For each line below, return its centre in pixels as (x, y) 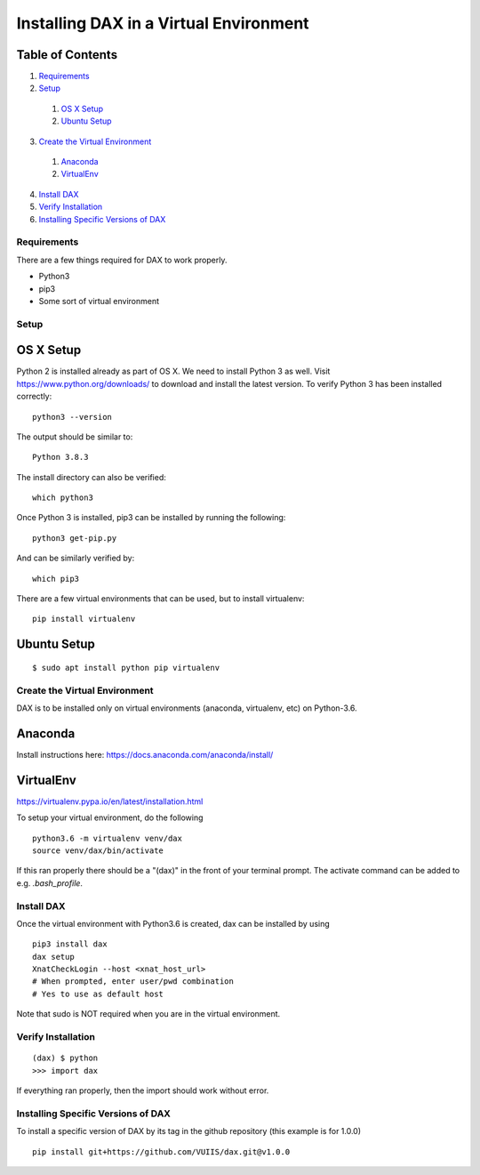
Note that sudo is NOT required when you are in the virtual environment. (148, 1014)
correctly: (34, 397)
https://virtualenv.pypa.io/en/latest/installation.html (110, 801)
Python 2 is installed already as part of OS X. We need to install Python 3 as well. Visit (173, 371)
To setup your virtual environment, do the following (110, 817)
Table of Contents (67, 55)
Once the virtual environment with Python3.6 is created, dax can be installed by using (173, 923)
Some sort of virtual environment (99, 301)
